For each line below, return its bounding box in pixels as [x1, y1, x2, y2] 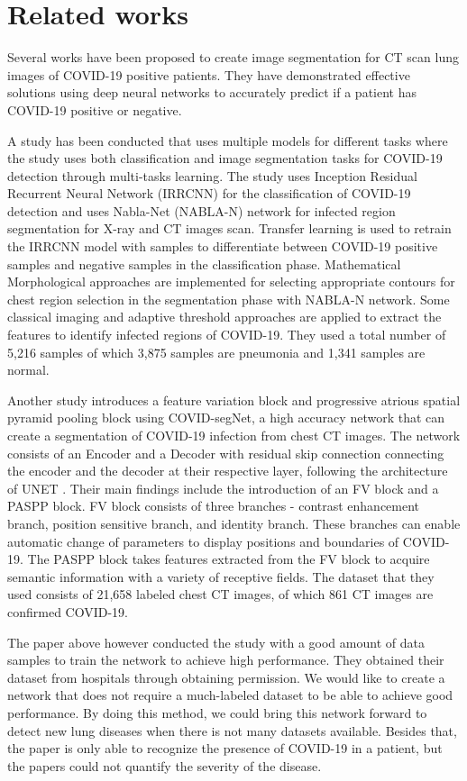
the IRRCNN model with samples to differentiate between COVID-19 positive [7, 237, 438, 256]
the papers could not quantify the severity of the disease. [7, 756, 322, 775]
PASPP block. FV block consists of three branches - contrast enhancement [7, 496, 420, 515]
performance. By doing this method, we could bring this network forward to [7, 703, 427, 722]
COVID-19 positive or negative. [7, 100, 182, 119]
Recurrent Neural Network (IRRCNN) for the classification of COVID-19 [7, 184, 411, 203]
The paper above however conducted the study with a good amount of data [7, 632, 425, 651]
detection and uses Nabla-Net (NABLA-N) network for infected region [7, 201, 396, 220]
